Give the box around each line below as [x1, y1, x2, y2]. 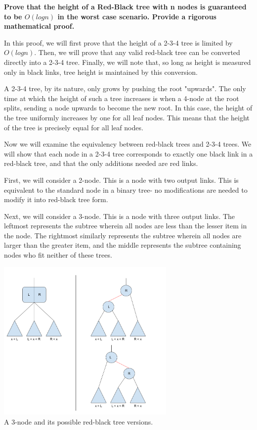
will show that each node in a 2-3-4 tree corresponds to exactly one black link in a [4, 148, 253, 159]
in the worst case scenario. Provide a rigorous [57, 11, 216, 21]
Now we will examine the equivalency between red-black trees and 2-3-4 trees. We [4, 139, 252, 149]
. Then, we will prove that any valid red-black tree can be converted [34, 47, 240, 57]
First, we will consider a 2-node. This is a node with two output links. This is [4, 174, 239, 185]
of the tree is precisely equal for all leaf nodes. [4, 122, 143, 132]
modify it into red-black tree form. [4, 194, 108, 205]
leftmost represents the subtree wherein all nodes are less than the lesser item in [4, 220, 247, 231]
